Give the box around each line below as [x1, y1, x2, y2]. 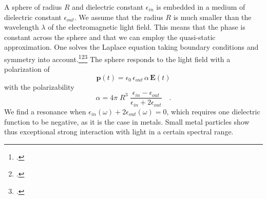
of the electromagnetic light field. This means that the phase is [48, 22, 245, 32]
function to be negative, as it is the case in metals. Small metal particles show [4, 116, 250, 127]
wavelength [4, 22, 39, 32]
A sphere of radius [4, 2, 62, 12]
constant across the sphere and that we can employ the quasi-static [4, 31, 216, 42]
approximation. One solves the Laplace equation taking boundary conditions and [4, 42, 259, 52]
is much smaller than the [173, 11, 252, 22]
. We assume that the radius [74, 11, 163, 22]
